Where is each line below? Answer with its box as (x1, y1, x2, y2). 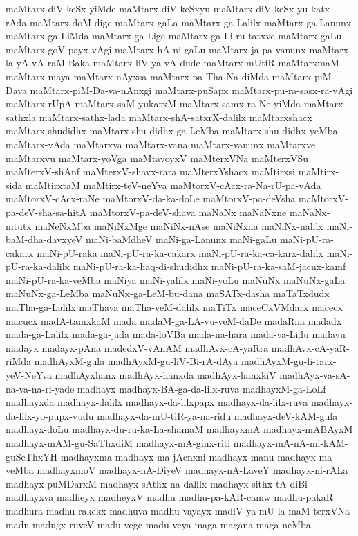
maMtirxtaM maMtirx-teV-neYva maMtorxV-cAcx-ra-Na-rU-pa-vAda (25, 177, 321, 192)
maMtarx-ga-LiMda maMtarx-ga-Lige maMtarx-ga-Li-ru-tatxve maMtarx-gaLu (6, 28, 342, 43)
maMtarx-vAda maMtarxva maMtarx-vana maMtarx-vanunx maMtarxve (6, 136, 316, 151)
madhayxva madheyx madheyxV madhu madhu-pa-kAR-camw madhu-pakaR (6, 490, 334, 504)
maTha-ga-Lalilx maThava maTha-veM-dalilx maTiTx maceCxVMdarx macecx (6, 300, 343, 314)
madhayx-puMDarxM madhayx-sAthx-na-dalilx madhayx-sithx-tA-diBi (6, 476, 308, 490)
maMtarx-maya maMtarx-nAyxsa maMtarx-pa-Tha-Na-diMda (6, 69, 269, 83)
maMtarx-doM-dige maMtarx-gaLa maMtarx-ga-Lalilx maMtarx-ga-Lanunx (30, 15, 352, 29)
